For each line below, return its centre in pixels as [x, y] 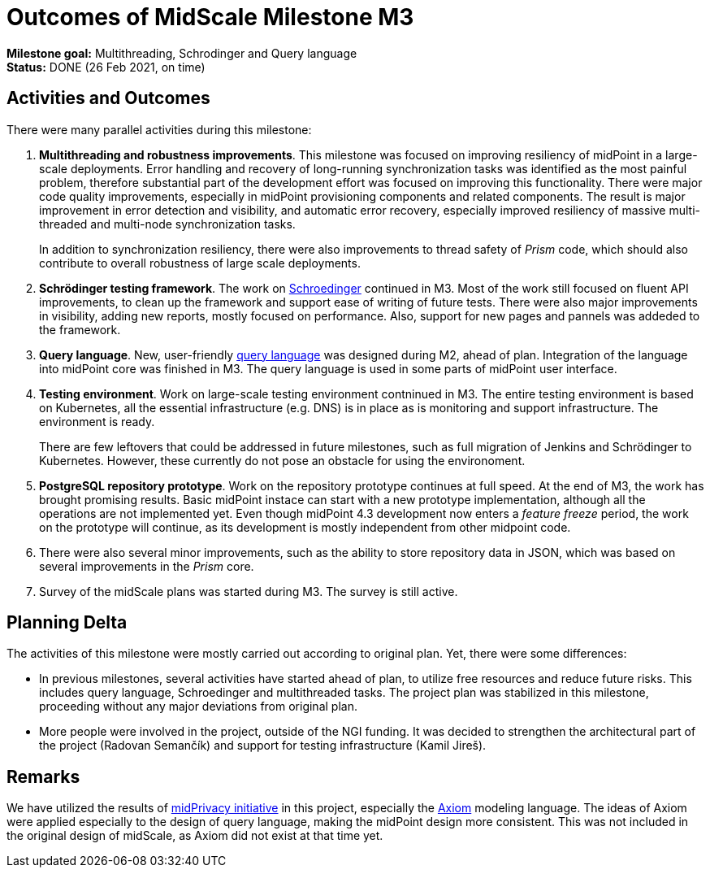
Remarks [43, 776]
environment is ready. [97, 421]
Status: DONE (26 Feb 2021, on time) [106, 67]
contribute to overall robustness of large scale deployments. [200, 263]
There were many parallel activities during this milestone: [159, 129]
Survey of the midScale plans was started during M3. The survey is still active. [249, 591]
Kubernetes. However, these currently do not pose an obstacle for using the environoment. [282, 460]
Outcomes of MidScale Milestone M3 [210, 17]
